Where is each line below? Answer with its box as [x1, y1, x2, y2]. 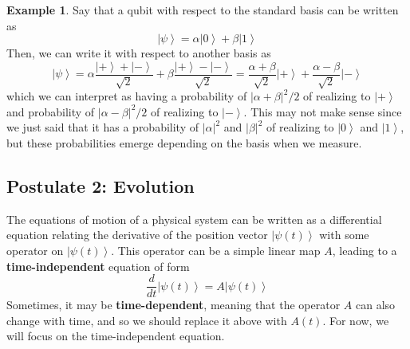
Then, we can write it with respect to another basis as [6, 45, 271, 61]
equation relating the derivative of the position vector [6, 226, 268, 243]
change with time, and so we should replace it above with [6, 312, 287, 328]
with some [319, 226, 369, 243]
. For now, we [322, 312, 389, 328]
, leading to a [332, 242, 397, 258]
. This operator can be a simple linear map [111, 242, 321, 258]
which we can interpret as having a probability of [6, 88, 247, 104]
